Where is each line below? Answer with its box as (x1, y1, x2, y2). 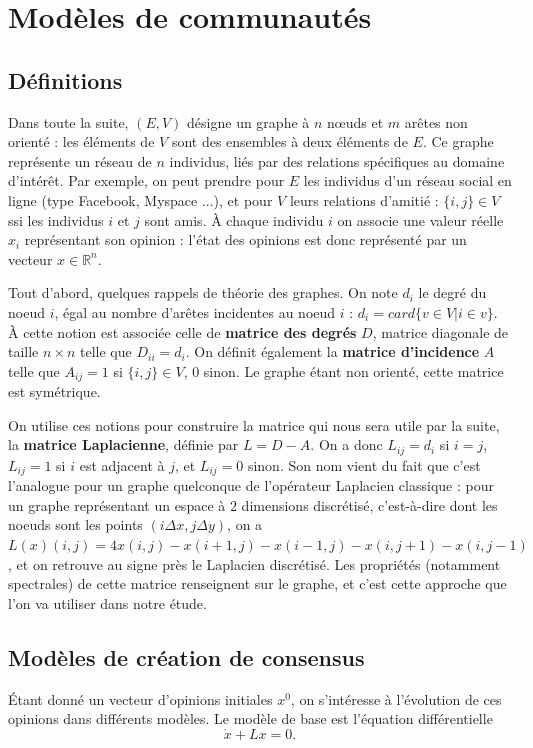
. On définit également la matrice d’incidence (185, 341, 480, 362)
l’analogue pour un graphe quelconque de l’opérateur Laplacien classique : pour (8, 475, 494, 496)
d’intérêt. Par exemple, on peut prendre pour (8, 170, 285, 191)
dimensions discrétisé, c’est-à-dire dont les (241, 494, 498, 515)
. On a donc (310, 434, 383, 455)
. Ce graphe (422, 131, 494, 152)
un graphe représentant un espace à (8, 494, 226, 515)
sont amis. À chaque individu (144, 209, 324, 230)
